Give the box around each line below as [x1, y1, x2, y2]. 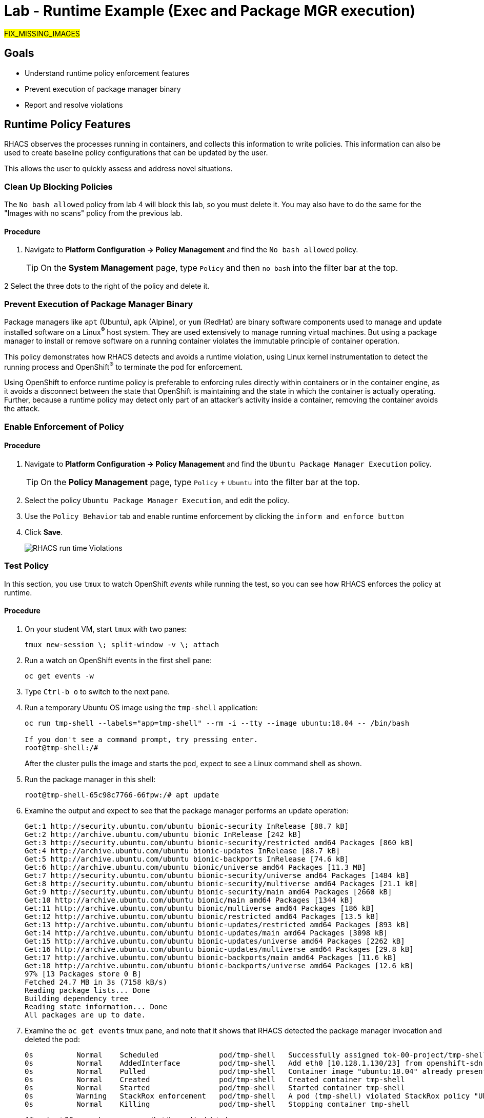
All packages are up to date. [25, 1011, 146, 1020]
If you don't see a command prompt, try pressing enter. [25, 735, 258, 744]
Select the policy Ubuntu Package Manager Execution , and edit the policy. [25, 496, 290, 505]
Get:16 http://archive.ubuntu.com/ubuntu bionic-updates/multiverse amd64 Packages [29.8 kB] [25, 945, 414, 954]
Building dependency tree [25, 994, 129, 1003]
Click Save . [25, 528, 63, 537]
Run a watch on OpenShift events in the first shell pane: [25, 656, 212, 665]
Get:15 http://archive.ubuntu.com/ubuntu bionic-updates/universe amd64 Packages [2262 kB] [25, 937, 405, 946]
